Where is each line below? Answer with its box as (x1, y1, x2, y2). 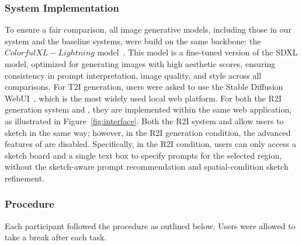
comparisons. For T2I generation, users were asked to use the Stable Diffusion (5, 80, 283, 93)
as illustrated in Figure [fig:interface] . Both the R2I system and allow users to (5, 114, 284, 127)
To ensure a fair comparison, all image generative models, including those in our (5, 23, 291, 36)
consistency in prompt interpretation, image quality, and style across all (5, 69, 262, 81)
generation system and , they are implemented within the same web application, (5, 103, 292, 116)
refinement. (5, 171, 45, 184)
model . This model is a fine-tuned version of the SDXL (97, 46, 298, 58)
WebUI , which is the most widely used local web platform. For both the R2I (5, 92, 282, 104)
